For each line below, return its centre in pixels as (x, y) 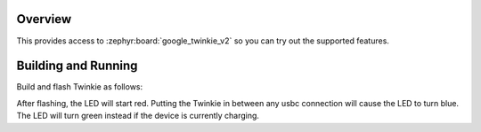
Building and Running (77, 66)
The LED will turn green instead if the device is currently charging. (138, 116)
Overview (44, 19)
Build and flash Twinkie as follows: (80, 87)
